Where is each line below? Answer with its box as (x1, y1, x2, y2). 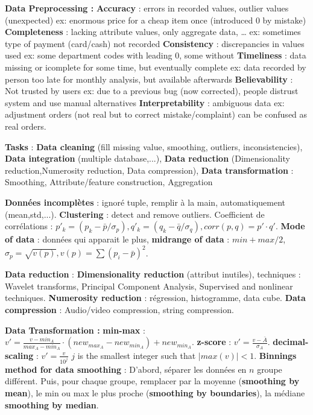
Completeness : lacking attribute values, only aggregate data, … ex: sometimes (5, 25, 301, 38)
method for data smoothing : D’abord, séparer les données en (5, 363, 247, 375)
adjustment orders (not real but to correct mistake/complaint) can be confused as (5, 108, 308, 121)
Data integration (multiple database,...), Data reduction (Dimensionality (5, 152, 290, 165)
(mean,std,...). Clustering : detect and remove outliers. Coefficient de (5, 207, 265, 220)
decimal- (273, 335, 309, 348)
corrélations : (5, 220, 53, 232)
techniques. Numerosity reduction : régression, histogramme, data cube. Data (5, 291, 306, 304)
